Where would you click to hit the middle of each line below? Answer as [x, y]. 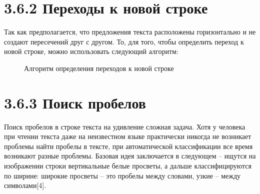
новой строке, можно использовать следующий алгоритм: [91, 51]
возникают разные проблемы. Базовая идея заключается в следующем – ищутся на [130, 156]
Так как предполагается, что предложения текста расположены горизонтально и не [130, 32]
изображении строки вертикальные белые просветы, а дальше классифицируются [128, 165]
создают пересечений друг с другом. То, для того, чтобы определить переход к [124, 41]
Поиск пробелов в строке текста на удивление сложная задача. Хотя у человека [125, 126]
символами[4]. [25, 185]
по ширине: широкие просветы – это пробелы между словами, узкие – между [122, 175]
